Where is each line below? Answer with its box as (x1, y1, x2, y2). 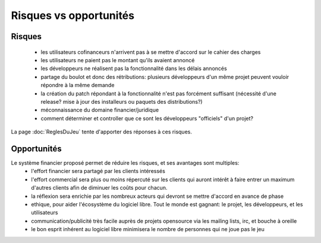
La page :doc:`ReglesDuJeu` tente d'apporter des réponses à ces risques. (11, 128, 193, 136)
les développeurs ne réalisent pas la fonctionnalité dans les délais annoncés (40, 65, 227, 72)
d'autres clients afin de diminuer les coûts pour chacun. (31, 184, 168, 191)
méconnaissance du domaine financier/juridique (40, 107, 159, 114)
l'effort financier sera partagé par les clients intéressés (31, 168, 166, 175)
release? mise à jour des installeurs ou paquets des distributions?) (40, 98, 203, 105)
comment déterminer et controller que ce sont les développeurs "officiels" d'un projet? (40, 114, 254, 121)
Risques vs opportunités (11, 9, 135, 22)
